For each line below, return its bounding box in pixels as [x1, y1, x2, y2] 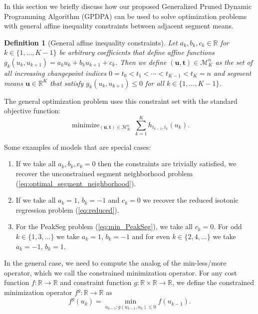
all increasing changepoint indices [4, 67, 106, 78]
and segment [213, 67, 252, 78]
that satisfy [50, 77, 84, 88]
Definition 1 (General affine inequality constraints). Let [4, 37, 178, 47]
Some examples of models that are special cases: [4, 141, 151, 152]
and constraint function [60, 277, 132, 288]
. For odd [214, 221, 242, 232]
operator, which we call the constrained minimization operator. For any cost [4, 267, 237, 278]
